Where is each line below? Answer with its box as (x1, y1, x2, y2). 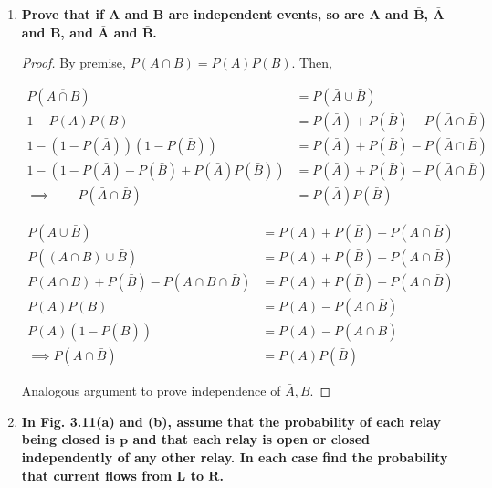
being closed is (21, 430, 115, 449)
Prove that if (21, 5, 104, 23)
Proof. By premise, (21, 53, 126, 72)
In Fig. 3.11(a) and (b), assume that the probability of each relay (21, 411, 441, 430)
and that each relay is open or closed (132, 430, 370, 449)
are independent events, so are (168, 5, 365, 23)
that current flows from (21, 465, 173, 484)
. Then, (291, 53, 332, 72)
